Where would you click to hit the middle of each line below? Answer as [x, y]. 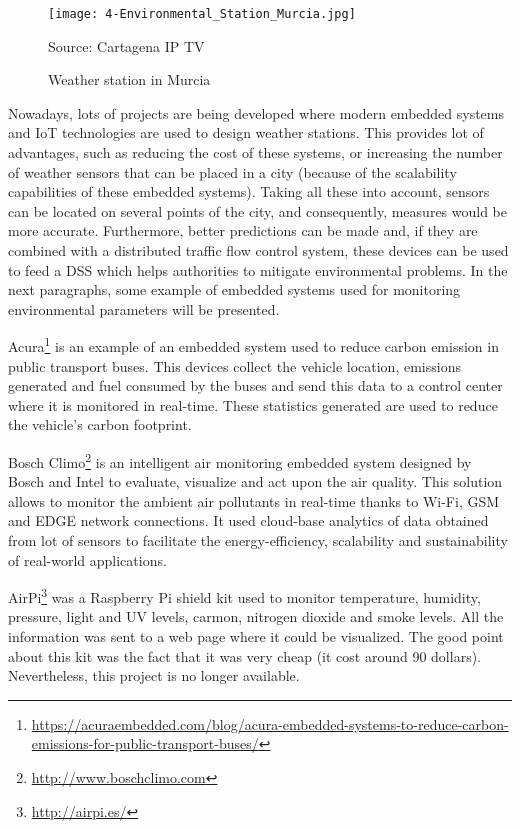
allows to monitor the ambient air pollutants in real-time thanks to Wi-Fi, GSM [254, 500]
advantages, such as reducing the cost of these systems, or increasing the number [255, 152]
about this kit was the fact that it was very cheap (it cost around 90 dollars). [244, 655]
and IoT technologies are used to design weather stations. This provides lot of [246, 132]
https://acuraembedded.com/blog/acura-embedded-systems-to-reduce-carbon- [270, 723]
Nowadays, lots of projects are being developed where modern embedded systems [256, 112]
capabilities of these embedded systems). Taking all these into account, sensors [249, 191]
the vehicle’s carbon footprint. [100, 424]
